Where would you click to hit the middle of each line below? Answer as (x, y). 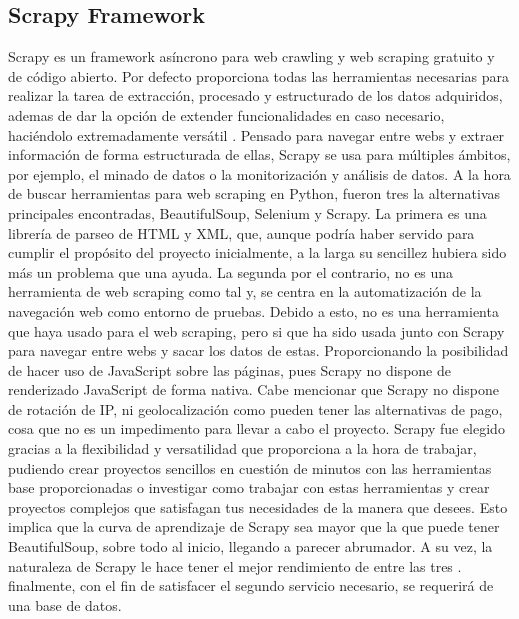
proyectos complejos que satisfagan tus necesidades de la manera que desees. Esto (258, 506)
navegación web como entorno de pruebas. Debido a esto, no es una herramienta (253, 310)
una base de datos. (65, 604)
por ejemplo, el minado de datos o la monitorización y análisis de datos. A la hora (259, 173)
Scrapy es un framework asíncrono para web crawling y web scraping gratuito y (251, 56)
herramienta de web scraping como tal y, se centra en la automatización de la (245, 291)
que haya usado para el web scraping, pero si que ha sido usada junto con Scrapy (256, 330)
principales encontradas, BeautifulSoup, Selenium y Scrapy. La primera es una (247, 212)
